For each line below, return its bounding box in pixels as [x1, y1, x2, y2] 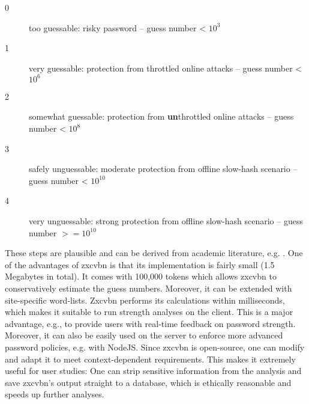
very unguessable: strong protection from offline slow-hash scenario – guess [29, 215, 303, 227]
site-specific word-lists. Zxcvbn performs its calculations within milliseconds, [5, 293, 285, 306]
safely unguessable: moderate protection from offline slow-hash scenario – [29, 162, 298, 175]
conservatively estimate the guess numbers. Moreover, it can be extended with [5, 282, 292, 294]
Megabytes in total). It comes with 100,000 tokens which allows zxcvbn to [5, 270, 277, 283]
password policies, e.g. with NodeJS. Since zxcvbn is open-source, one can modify [5, 340, 305, 353]
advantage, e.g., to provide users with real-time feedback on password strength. [5, 317, 296, 329]
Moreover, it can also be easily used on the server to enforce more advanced [5, 329, 283, 341]
